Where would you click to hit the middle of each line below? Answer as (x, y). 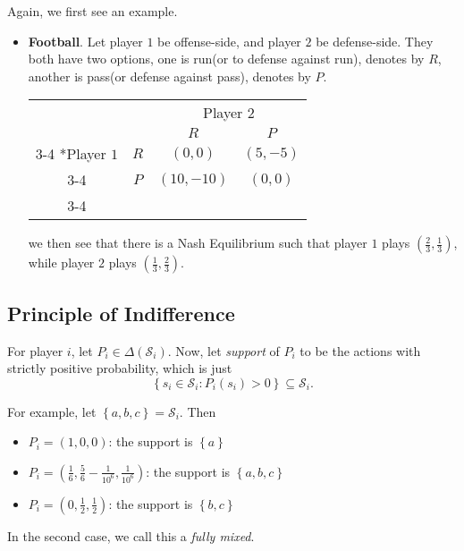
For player (35, 350)
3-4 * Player (71, 154)
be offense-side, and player (229, 41)
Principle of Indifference (121, 313)
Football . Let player (85, 41)
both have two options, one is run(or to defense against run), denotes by (226, 59)
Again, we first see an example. (93, 11)
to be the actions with (360, 350)
